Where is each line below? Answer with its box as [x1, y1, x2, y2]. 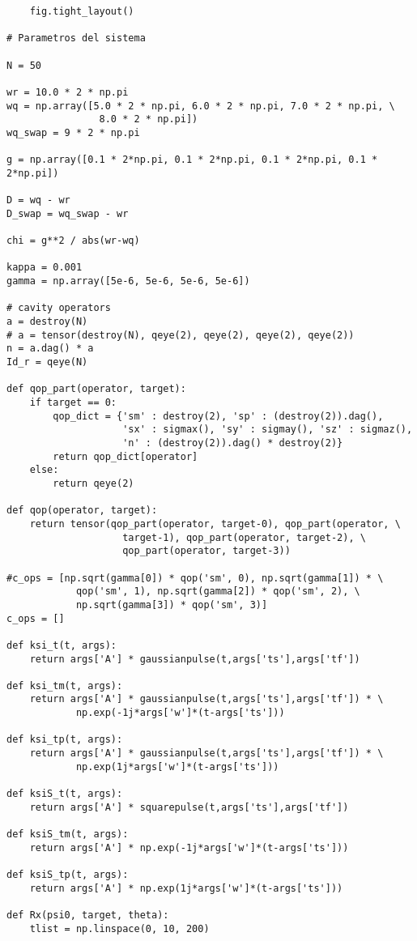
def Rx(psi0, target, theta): [6, 909, 169, 921]
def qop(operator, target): [6, 505, 158, 517]
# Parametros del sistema [6, 32, 146, 45]
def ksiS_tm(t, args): [6, 828, 129, 841]
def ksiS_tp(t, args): [6, 869, 129, 880]
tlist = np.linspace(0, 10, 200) [29, 922, 210, 935]
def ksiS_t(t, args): [6, 788, 123, 800]
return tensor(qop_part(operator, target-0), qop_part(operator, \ [29, 517, 401, 530]
